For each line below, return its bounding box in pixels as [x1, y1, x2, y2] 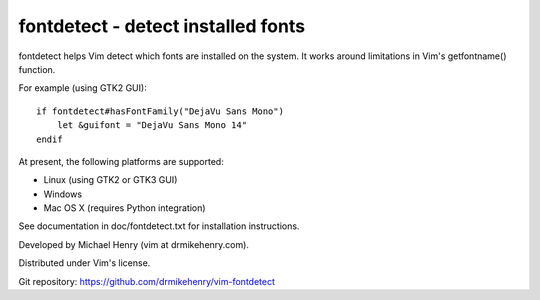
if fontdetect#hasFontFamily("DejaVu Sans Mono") [36, 105, 285, 117]
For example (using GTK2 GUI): [18, 82, 147, 94]
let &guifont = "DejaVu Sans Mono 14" [56, 120, 248, 131]
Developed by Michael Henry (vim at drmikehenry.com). [18, 238, 250, 250]
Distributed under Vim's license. [18, 257, 151, 269]
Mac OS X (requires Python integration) [43, 202, 206, 214]
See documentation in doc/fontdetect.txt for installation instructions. [18, 220, 300, 232]
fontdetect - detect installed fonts [18, 15, 305, 37]
